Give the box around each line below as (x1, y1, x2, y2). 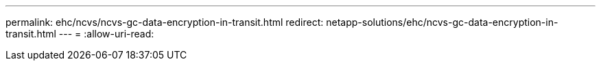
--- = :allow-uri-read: (58, 28, 154, 39)
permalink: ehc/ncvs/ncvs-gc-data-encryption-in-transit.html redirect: (5, 16, 324, 28)
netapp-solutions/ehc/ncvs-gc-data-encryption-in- (326, 16, 558, 28)
